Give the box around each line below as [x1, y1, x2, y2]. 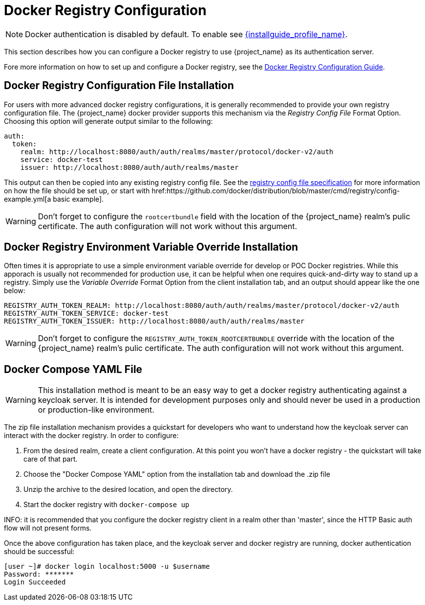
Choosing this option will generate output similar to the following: [4, 116, 213, 125]
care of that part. [23, 455, 78, 464]
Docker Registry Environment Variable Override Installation [4, 241, 298, 254]
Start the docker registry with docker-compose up [23, 500, 190, 509]
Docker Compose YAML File [4, 363, 143, 375]
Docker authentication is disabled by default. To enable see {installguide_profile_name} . [25, 29, 348, 39]
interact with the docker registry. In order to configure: [4, 431, 179, 440]
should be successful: [4, 547, 75, 556]
